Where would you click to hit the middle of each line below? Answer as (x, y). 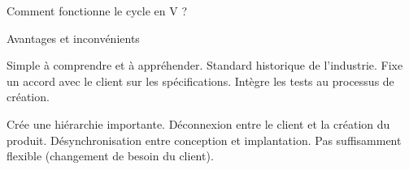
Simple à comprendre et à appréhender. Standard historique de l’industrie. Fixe (205, 65)
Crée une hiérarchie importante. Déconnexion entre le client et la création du (198, 123)
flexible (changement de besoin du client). (110, 156)
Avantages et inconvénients (73, 38)
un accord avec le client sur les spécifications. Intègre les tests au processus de (200, 81)
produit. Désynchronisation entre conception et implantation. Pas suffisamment (204, 140)
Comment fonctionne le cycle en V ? (97, 11)
